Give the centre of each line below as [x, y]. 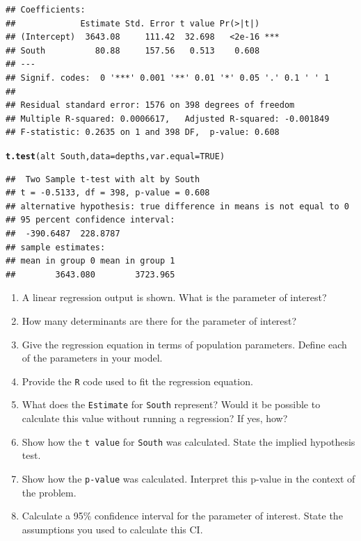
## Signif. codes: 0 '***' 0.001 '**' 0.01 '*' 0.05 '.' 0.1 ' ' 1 [168, 78]
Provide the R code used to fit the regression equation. [137, 381]
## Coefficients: [46, 10]
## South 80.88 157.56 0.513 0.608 [133, 50]
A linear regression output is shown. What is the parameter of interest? [174, 297]
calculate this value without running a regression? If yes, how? [155, 418]
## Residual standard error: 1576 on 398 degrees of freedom [150, 105]
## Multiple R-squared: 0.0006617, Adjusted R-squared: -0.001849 [168, 119]
